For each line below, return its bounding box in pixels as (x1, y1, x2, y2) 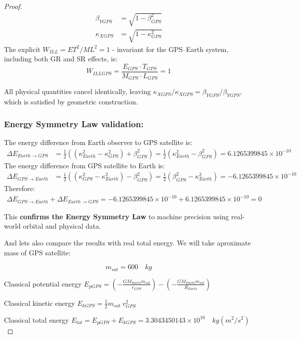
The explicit (4, 44, 41, 54)
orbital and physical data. (23, 221, 101, 231)
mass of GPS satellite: (4, 247, 71, 257)
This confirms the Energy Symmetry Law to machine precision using (4, 211, 229, 221)
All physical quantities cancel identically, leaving (4, 86, 151, 97)
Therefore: (4, 183, 35, 193)
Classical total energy (4, 314, 69, 325)
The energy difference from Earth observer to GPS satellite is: (4, 137, 193, 147)
